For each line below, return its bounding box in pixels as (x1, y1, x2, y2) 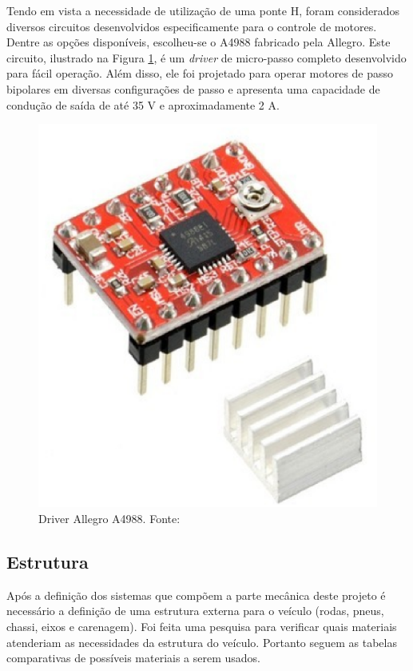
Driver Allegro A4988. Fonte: (38, 509, 181, 526)
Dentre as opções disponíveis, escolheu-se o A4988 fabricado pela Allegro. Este (6, 34, 391, 50)
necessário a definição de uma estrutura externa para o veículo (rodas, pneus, (6, 602, 384, 619)
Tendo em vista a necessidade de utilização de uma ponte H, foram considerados (6, 2, 399, 18)
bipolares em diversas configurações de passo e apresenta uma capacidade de (6, 80, 380, 97)
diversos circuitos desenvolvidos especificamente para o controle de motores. (6, 18, 377, 34)
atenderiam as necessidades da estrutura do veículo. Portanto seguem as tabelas (6, 633, 397, 650)
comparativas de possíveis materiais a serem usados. (6, 649, 261, 666)
